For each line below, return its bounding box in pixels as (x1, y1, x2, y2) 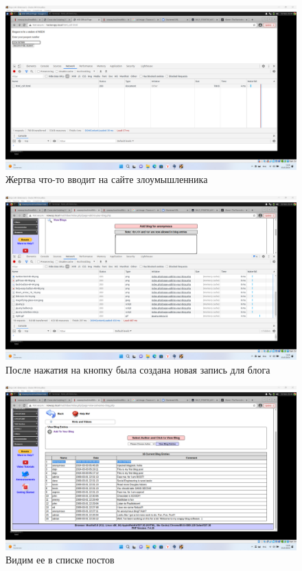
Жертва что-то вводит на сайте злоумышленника (5, 172, 208, 186)
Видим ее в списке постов (5, 552, 115, 567)
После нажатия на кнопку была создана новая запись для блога (5, 362, 270, 376)
